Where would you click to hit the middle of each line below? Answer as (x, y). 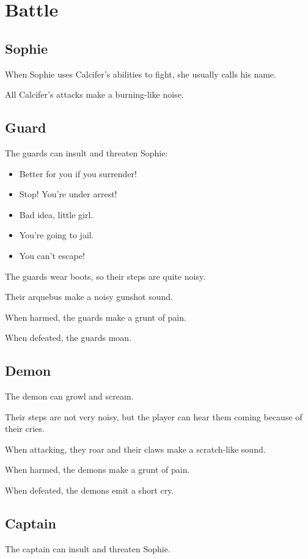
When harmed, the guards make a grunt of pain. (96, 317)
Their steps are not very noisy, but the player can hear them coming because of (154, 416)
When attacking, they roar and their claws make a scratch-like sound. (135, 449)
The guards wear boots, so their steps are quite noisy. (105, 276)
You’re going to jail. (57, 235)
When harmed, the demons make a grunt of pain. (97, 469)
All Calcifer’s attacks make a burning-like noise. (94, 94)
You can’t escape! (52, 255)
